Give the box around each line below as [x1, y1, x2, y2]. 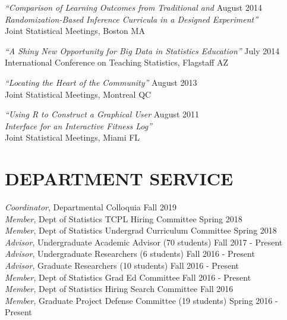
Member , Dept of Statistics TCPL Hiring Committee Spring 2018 [5, 212, 242, 225]
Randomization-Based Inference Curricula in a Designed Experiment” [5, 13, 258, 25]
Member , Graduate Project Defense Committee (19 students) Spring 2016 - [5, 294, 278, 306]
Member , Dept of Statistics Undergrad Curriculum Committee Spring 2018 [5, 224, 277, 237]
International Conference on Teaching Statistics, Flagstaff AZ [5, 56, 229, 69]
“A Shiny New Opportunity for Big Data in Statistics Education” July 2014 [5, 44, 280, 57]
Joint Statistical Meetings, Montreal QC [5, 88, 152, 100]
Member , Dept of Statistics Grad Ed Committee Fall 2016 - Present [5, 271, 251, 283]
